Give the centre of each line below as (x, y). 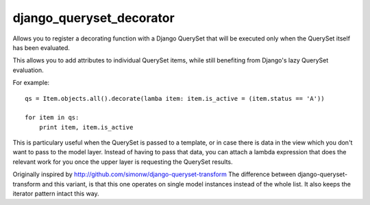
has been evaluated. (41, 47)
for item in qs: (52, 118)
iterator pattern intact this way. (56, 194)
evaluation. (28, 70)
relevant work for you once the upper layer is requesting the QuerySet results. (123, 162)
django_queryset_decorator (94, 18)
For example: (31, 83)
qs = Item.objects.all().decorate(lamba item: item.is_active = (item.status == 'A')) (175, 98)
